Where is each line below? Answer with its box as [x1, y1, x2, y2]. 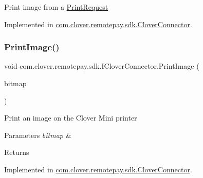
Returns [4, 147, 29, 157]
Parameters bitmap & [4, 129, 71, 140]
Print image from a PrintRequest [4, 2, 108, 12]
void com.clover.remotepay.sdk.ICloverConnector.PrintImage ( [4, 61, 199, 71]
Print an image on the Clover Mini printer [4, 112, 137, 123]
